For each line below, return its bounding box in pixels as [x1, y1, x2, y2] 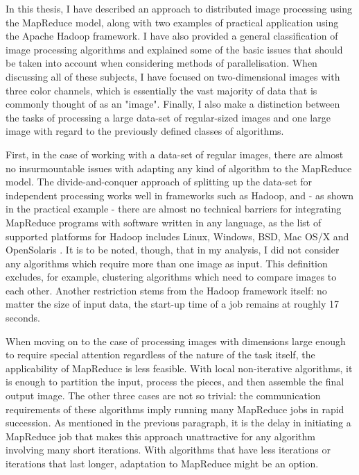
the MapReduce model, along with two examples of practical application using [6, 15, 339, 29]
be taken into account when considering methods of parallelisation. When [6, 56, 317, 70]
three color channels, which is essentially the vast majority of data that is [6, 83, 317, 97]
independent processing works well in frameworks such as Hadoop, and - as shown [6, 187, 354, 202]
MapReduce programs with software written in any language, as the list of [6, 215, 322, 229]
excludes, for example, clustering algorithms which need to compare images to [6, 269, 337, 284]
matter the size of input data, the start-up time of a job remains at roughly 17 [6, 297, 340, 311]
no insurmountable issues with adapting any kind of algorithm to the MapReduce [6, 160, 352, 175]
